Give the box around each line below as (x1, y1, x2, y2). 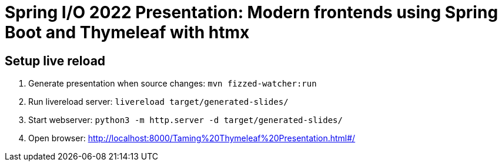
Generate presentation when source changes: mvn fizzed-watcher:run (28, 78, 317, 89)
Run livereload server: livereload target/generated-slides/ (28, 97, 289, 107)
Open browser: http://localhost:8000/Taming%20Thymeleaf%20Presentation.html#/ (28, 133, 356, 144)
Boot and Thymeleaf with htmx (5, 22, 250, 42)
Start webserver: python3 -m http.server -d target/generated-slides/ (28, 115, 343, 125)
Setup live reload (5, 53, 106, 68)
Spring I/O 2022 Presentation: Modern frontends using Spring (5, 2, 498, 22)
